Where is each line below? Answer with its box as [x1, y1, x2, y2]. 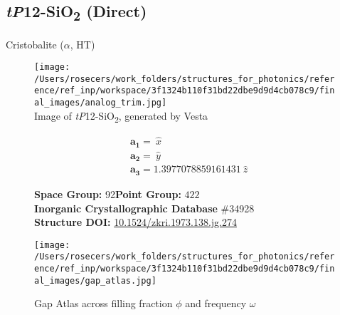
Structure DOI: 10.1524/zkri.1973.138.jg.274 [34, 215, 237, 229]
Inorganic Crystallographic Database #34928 [34, 200, 255, 215]
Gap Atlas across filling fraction [34, 296, 173, 311]
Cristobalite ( [6, 36, 64, 51]
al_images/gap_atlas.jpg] [34, 275, 156, 286]
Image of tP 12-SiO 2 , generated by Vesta [34, 108, 208, 125]
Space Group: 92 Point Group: [34, 186, 181, 201]
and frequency [185, 296, 247, 311]
